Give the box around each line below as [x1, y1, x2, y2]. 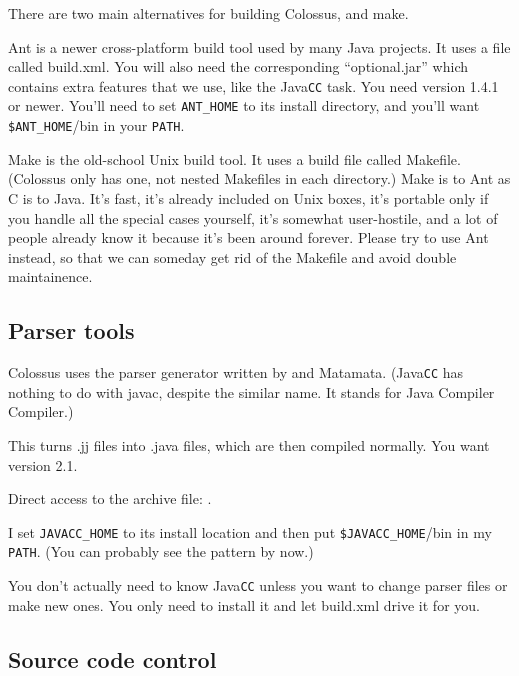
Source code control [8, 643, 217, 674]
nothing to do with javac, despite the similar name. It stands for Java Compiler [8, 381, 495, 402]
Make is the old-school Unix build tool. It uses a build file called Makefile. [8, 148, 461, 169]
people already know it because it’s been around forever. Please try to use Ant [8, 227, 489, 248]
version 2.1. [8, 454, 78, 475]
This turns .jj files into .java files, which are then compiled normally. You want [8, 434, 490, 455]
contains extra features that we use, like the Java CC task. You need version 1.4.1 [8, 75, 499, 96]
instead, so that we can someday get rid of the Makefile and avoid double [8, 246, 457, 267]
